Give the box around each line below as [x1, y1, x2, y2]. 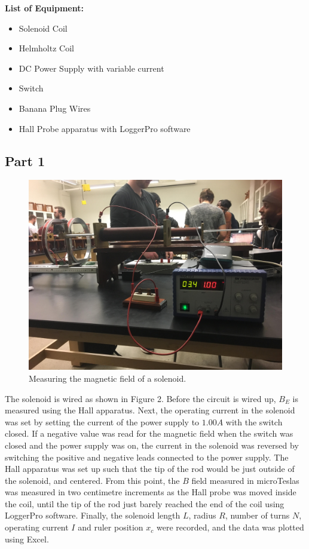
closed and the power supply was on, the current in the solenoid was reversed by [5, 438, 299, 451]
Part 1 [5, 151, 45, 170]
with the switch [225, 415, 283, 428]
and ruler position [78, 521, 143, 533]
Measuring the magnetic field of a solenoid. [29, 372, 186, 384]
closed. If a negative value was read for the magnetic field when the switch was [5, 427, 293, 440]
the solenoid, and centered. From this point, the [5, 474, 180, 486]
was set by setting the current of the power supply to [5, 415, 200, 428]
